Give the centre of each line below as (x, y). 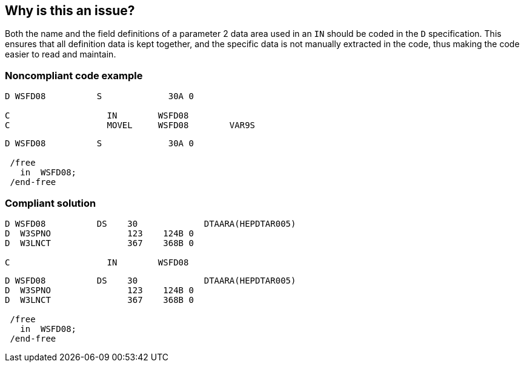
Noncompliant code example (74, 75)
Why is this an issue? (70, 11)
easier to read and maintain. (61, 54)
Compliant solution (51, 203)
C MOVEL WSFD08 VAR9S (130, 125)
